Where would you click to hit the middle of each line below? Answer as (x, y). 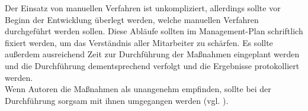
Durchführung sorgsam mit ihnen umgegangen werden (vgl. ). (117, 100)
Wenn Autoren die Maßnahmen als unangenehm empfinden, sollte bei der (138, 89)
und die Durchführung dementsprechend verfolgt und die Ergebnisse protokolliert (152, 65)
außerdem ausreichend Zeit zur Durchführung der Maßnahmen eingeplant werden (152, 54)
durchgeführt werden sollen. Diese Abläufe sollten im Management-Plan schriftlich (154, 31)
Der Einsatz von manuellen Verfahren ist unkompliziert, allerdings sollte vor (143, 8)
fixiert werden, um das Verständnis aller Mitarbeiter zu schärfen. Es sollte (139, 42)
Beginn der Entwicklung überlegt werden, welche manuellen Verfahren (132, 19)
